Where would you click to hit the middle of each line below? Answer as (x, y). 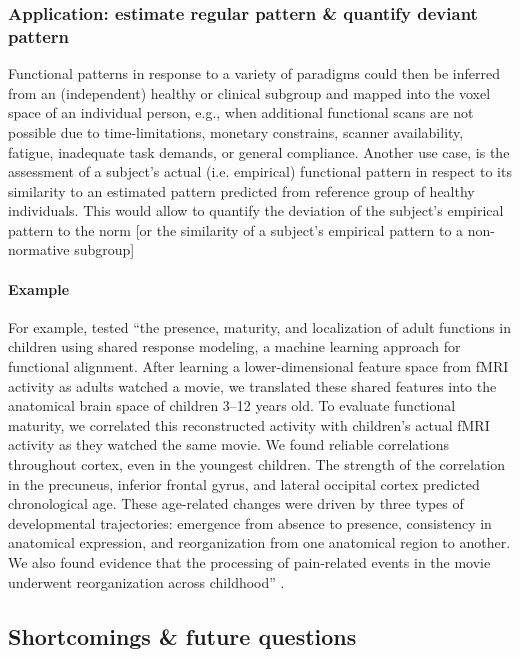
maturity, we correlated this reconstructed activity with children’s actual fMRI (249, 424)
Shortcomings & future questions (182, 635)
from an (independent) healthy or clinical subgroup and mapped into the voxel (249, 92)
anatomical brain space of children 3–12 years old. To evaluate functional (232, 405)
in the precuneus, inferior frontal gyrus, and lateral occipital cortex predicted (244, 483)
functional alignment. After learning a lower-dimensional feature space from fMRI (258, 366)
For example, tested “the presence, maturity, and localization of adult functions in (260, 326)
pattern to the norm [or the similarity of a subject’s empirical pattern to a (236, 229)
